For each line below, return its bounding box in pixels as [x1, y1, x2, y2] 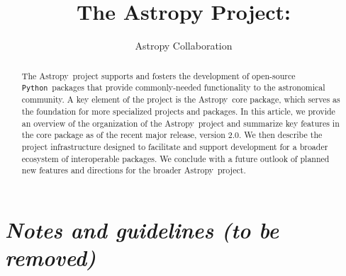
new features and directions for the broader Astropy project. [21, 164, 246, 176]
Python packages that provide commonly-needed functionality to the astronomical [21, 81, 325, 93]
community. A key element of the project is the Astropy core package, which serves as [21, 93, 340, 105]
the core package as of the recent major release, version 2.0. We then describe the [21, 129, 323, 141]
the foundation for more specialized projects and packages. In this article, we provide [21, 105, 335, 117]
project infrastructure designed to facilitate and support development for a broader [21, 140, 328, 152]
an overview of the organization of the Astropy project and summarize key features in [21, 117, 340, 129]
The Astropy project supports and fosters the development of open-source [21, 69, 296, 81]
